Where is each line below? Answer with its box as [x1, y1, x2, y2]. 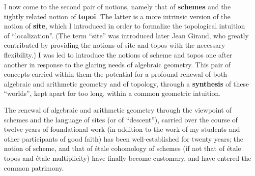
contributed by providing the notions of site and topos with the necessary [4, 40, 226, 50]
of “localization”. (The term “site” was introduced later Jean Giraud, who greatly [4, 30, 249, 40]
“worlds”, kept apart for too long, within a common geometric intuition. [4, 88, 221, 98]
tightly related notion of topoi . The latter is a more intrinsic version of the [4, 11, 230, 21]
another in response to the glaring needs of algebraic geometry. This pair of [4, 59, 231, 69]
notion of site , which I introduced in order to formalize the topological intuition [4, 21, 245, 31]
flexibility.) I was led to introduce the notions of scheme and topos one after [4, 49, 232, 59]
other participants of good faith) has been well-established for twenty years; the [4, 133, 244, 144]
